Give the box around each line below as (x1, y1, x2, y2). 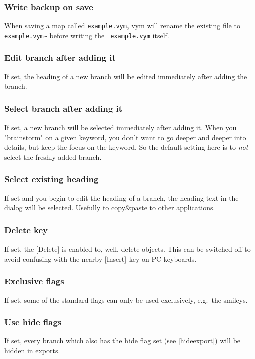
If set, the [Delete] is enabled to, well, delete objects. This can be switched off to (4, 244, 251, 254)
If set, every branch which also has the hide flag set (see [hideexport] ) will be (4, 335, 241, 346)
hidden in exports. (4, 345, 60, 355)
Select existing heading (4, 173, 99, 185)
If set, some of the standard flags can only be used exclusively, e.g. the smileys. (4, 294, 248, 305)
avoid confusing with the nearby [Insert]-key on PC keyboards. (4, 253, 197, 264)
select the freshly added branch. (4, 151, 102, 162)
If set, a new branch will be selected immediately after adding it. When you (4, 122, 237, 133)
